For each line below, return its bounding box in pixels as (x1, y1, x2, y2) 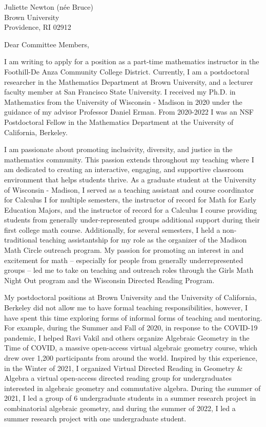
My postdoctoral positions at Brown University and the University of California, (4, 292, 257, 303)
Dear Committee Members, (4, 39, 89, 49)
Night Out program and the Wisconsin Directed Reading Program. (4, 274, 215, 285)
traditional (4, 234, 37, 245)
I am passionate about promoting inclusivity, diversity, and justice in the (4, 144, 233, 155)
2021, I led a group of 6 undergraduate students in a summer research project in (4, 393, 256, 403)
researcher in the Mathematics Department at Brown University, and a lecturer (4, 76, 253, 87)
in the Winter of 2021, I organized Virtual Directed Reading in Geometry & (4, 362, 243, 373)
